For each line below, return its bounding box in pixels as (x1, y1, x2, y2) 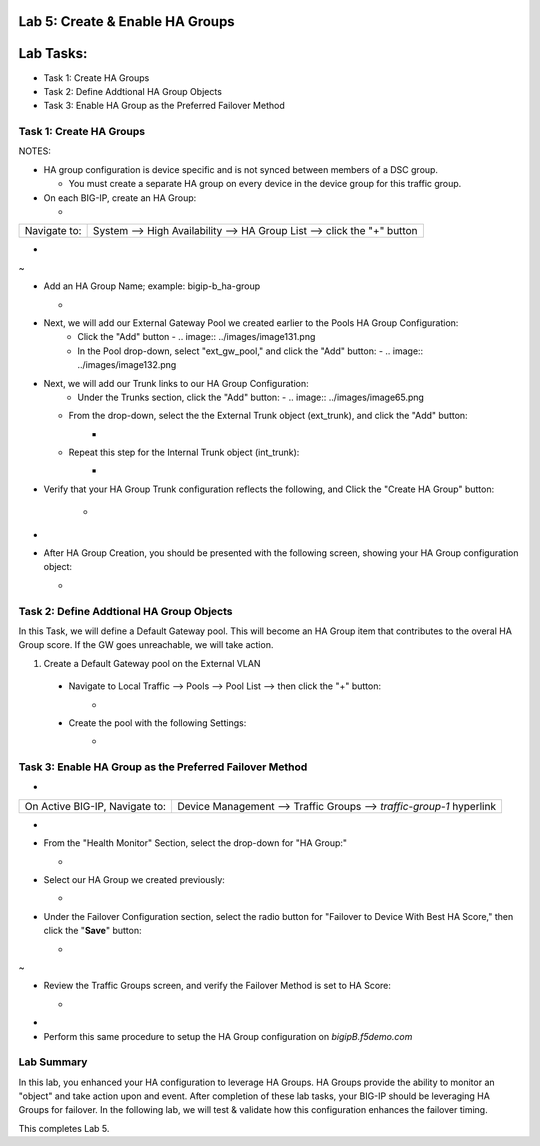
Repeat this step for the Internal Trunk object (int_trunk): (68, 446, 300, 459)
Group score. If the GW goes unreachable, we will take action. (18, 639, 274, 651)
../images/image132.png (77, 359, 177, 371)
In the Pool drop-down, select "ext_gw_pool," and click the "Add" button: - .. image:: (77, 345, 424, 357)
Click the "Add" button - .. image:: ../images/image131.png (77, 331, 316, 343)
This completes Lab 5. (18, 1122, 110, 1134)
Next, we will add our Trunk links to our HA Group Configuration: (43, 377, 309, 389)
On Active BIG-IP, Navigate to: (24, 799, 167, 813)
